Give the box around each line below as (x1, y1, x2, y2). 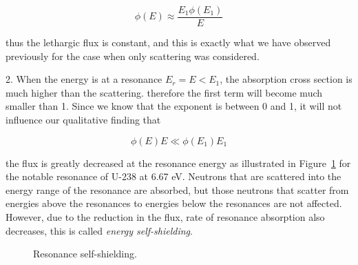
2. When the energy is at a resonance (6, 72, 162, 86)
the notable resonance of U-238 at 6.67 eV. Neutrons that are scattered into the (6, 169, 341, 184)
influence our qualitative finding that (6, 112, 161, 127)
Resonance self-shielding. (33, 246, 137, 261)
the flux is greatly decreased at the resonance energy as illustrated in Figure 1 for (6, 155, 351, 170)
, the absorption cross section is (220, 72, 352, 86)
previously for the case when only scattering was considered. (6, 48, 260, 63)
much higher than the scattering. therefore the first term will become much (6, 85, 323, 99)
